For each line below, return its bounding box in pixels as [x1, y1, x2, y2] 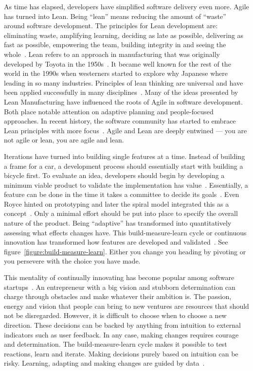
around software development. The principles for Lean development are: [4, 20, 218, 31]
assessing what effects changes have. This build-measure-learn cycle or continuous [4, 227, 247, 237]
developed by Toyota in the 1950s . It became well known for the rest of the [4, 58, 231, 69]
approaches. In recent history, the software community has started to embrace [4, 116, 236, 126]
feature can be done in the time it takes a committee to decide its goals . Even [4, 189, 239, 199]
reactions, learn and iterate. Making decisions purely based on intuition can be [4, 348, 238, 358]
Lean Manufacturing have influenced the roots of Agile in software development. [4, 96, 243, 106]
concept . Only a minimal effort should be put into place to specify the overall [4, 208, 238, 218]
